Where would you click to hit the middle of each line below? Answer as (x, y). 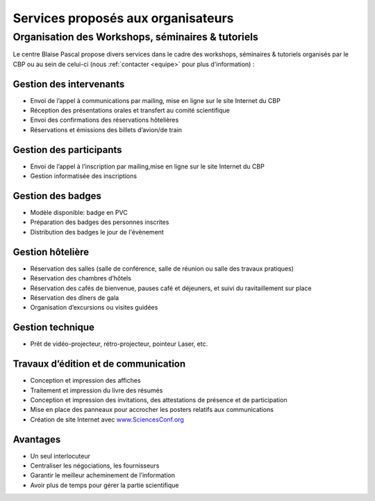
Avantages (37, 439)
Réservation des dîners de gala (75, 297)
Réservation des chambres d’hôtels (81, 278)
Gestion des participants (67, 150)
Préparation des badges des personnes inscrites (100, 222)
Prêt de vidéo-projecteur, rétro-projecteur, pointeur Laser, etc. (119, 344)
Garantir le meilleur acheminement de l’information (103, 475)
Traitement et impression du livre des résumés (97, 390)
